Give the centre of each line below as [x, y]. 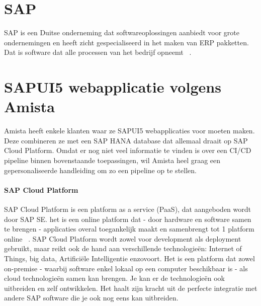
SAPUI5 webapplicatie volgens [113, 87]
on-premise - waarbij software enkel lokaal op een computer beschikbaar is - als [126, 268]
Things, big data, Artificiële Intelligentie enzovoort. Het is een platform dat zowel [129, 258]
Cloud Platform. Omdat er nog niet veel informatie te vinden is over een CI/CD [128, 150]
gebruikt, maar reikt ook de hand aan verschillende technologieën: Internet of [123, 248]
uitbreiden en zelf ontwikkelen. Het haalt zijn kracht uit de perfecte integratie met [131, 288]
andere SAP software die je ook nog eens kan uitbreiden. [91, 298]
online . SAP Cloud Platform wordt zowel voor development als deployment [123, 238]
